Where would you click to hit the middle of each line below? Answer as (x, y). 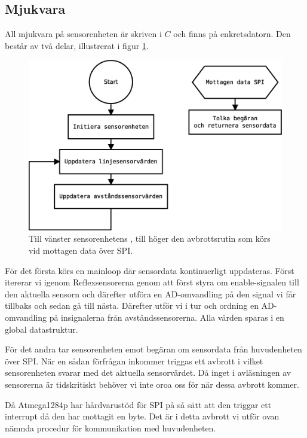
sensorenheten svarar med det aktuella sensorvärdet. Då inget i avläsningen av (148, 372)
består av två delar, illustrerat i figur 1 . (77, 45)
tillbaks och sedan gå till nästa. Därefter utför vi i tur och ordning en (132, 305)
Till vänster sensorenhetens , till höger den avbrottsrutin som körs (150, 238)
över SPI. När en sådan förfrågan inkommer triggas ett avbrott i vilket (134, 361)
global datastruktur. (42, 329)
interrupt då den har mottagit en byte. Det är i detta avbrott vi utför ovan (142, 416)
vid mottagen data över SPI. (81, 250)
